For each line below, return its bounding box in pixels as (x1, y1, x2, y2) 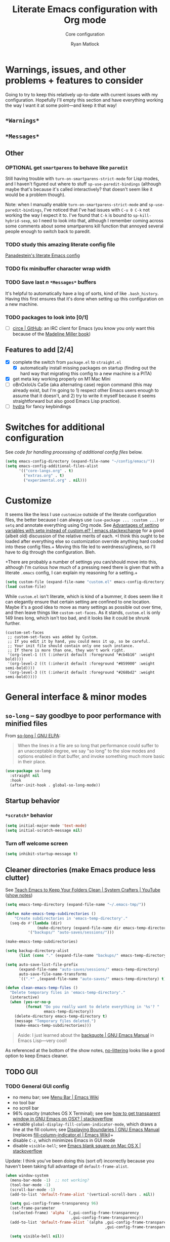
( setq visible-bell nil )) (10, 1233, 65, 1239)
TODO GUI (5, 1067, 38, 1076)
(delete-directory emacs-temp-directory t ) (14, 1014, 108, 1019)
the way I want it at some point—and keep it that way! (5, 102, 117, 108)
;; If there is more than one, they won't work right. (7, 648, 125, 653)
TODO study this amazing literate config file (5, 241, 115, 248)
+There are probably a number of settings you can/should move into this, (5, 559, 158, 565)
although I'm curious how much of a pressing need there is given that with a (5, 564, 164, 570)
